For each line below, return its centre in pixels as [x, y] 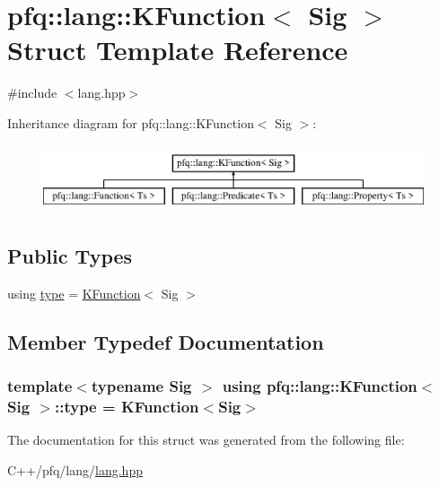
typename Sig [141, 386]
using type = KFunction [74, 293]
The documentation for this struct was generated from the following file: [206, 440]
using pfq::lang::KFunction [320, 386]
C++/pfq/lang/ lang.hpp [75, 469]
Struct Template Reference [178, 50]
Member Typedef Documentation [166, 341]
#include [32, 93]
